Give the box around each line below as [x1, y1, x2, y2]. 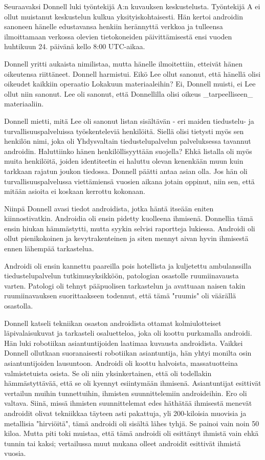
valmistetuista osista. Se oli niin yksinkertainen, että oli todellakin [4, 367, 212, 378]
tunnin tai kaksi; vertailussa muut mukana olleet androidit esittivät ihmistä [4, 437, 241, 448]
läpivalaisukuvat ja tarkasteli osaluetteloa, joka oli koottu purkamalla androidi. [4, 327, 252, 338]
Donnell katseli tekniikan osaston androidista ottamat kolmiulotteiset [4, 317, 222, 328]
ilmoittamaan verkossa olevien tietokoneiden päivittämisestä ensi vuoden [4, 31, 232, 41]
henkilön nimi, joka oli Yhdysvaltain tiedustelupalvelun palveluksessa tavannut [4, 136, 251, 146]
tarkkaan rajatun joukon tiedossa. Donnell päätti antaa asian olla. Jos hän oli [4, 165, 248, 176]
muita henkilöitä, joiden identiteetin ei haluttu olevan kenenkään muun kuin [4, 156, 244, 166]
